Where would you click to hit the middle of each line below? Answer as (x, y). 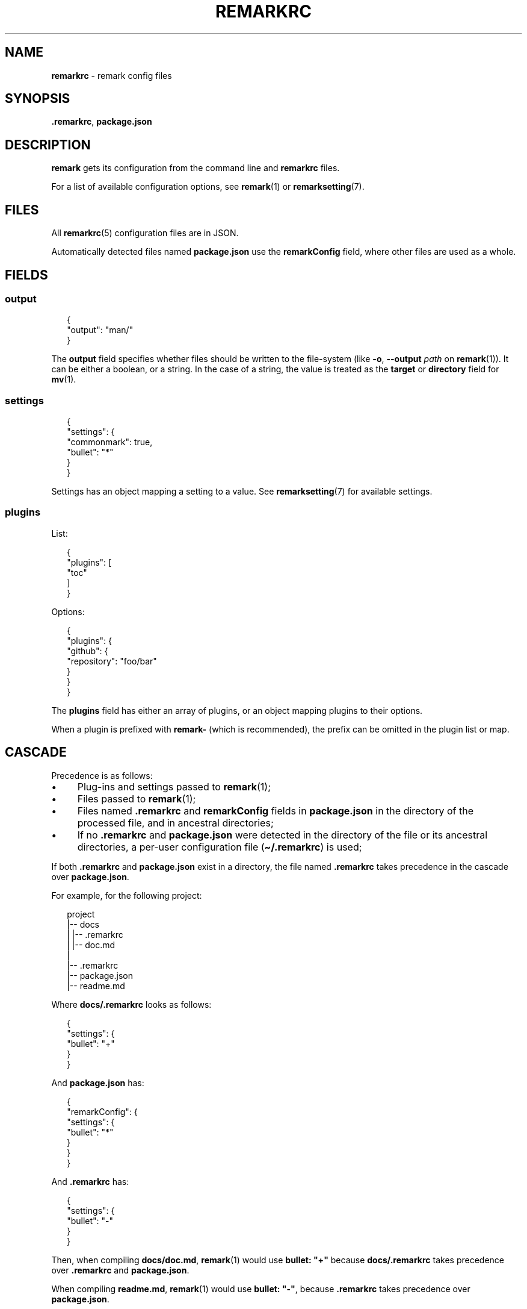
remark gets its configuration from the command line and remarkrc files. (196, 168)
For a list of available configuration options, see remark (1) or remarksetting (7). (208, 187)
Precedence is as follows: (102, 775)
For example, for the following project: (127, 895)
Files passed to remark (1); (137, 798)
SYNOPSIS (38, 99)
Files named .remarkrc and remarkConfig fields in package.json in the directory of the (276, 811)
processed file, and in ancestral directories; (175, 823)
